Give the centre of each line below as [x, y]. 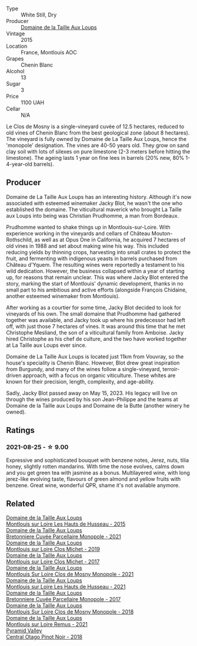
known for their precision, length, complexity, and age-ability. [80, 381]
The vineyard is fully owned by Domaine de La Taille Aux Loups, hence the [96, 139]
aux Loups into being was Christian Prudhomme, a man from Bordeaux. [93, 215]
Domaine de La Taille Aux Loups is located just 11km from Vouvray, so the [95, 356]
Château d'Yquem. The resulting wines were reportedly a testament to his [95, 264]
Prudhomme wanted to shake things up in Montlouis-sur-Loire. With [88, 227]
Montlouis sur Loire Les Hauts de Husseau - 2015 [66, 524]
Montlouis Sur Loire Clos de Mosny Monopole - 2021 [70, 574]
